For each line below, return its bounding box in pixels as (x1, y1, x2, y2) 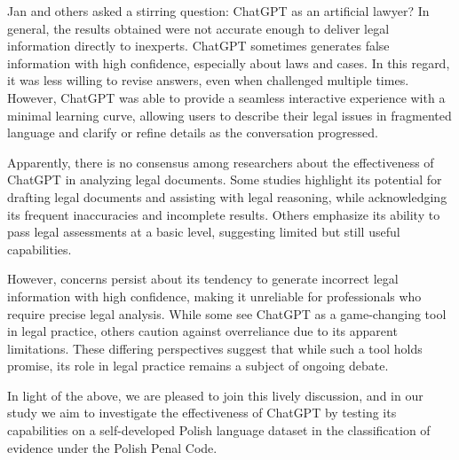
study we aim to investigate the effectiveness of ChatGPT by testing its (7, 403, 397, 422)
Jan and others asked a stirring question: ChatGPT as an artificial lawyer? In (7, 2, 430, 19)
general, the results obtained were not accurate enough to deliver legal (7, 19, 390, 37)
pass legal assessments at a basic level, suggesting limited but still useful (7, 222, 400, 241)
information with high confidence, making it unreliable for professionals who (7, 286, 422, 305)
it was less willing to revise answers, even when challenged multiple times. (7, 71, 409, 90)
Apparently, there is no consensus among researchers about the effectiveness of (7, 152, 434, 171)
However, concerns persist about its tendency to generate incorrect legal (7, 269, 399, 288)
